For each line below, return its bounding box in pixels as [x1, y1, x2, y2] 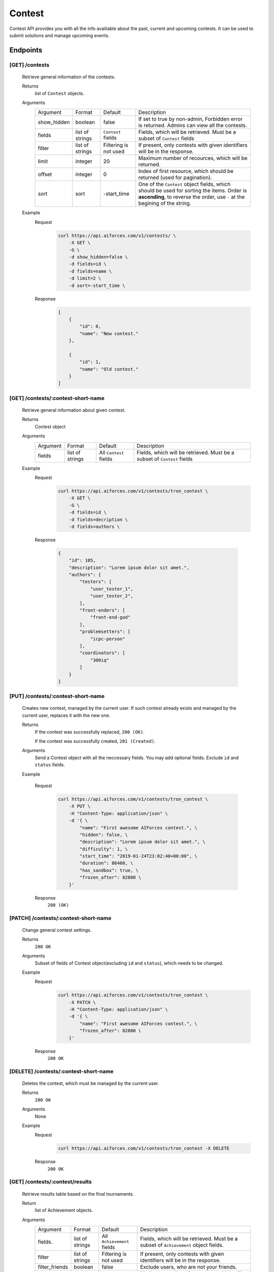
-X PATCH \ [68, 999, 96, 1005]
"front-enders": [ [79, 607, 125, 613]
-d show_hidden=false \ [68, 254, 128, 260]
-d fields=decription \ [68, 516, 128, 523]
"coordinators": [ [79, 650, 125, 656]
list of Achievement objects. [35, 1207, 93, 1213]
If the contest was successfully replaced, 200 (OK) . [35, 729, 145, 735]
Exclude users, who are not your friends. [140, 1263, 237, 1270]
